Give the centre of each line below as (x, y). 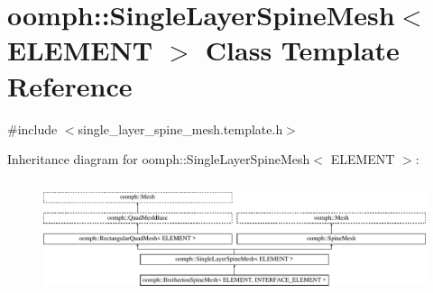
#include (32, 128)
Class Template (302, 50)
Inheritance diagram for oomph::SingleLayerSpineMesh (159, 159)
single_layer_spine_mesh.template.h (180, 128)
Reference (70, 85)
